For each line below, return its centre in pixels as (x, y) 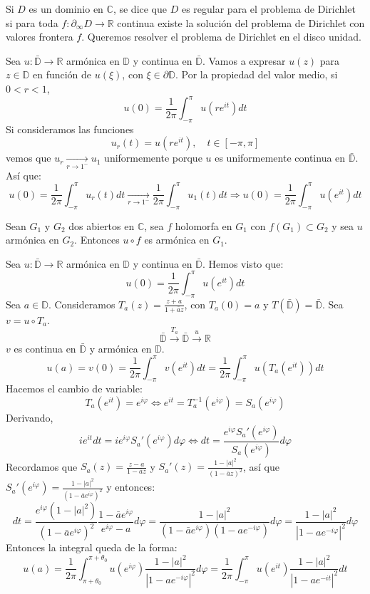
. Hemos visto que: (243, 263)
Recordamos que (42, 466)
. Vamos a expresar (244, 60)
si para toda (32, 22)
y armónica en (120, 348)
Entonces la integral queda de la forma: (92, 547)
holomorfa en (204, 225)
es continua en (45, 348)
